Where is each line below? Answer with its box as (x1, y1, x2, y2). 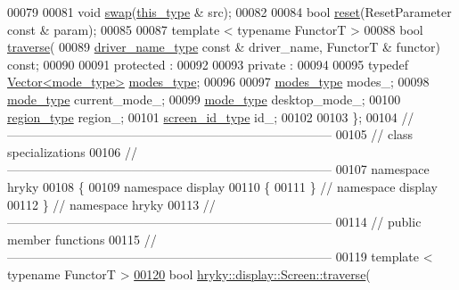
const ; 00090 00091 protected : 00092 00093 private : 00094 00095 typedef (7, 54, 409, 73)
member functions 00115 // (7, 229, 157, 248)
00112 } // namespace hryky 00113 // (7, 195, 216, 213)
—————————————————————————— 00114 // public (7, 212, 422, 231)
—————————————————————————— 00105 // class (7, 125, 414, 144)
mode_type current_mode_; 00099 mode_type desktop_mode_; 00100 (7, 89, 401, 108)
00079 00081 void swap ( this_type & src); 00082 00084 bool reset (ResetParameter (7, 3, 452, 21)
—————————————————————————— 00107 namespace (7, 160, 430, 178)
